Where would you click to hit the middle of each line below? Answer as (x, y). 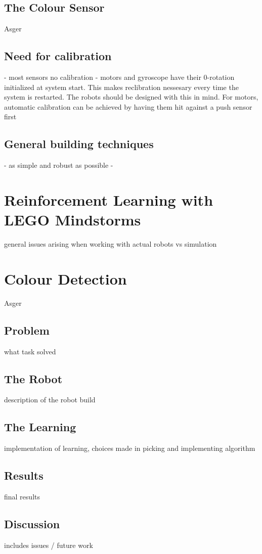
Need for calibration (58, 56)
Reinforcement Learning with (109, 199)
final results (22, 496)
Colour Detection (65, 278)
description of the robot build (50, 400)
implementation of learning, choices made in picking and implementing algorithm (130, 448)
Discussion (32, 523)
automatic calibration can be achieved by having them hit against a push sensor (128, 106)
